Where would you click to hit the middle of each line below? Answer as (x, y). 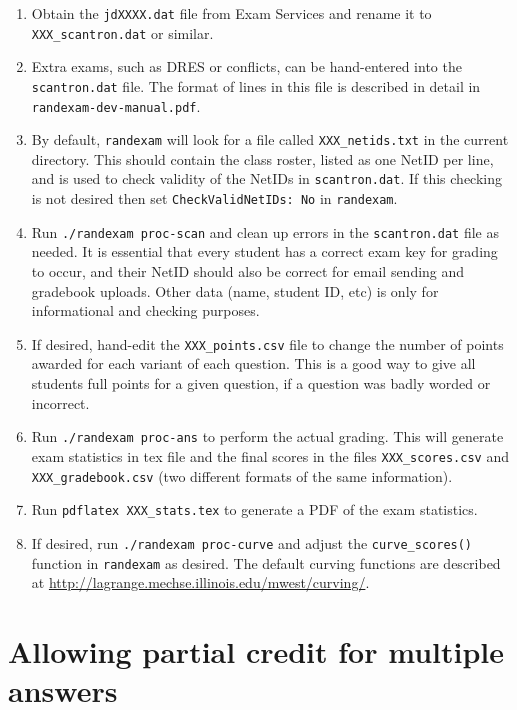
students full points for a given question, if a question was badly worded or (261, 383)
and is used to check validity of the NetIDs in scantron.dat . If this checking (267, 178)
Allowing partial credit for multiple (256, 650)
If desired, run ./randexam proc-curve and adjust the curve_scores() (252, 542)
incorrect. (60, 402)
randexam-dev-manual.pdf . (116, 105)
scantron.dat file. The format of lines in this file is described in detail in (256, 85)
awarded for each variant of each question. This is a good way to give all (253, 363)
